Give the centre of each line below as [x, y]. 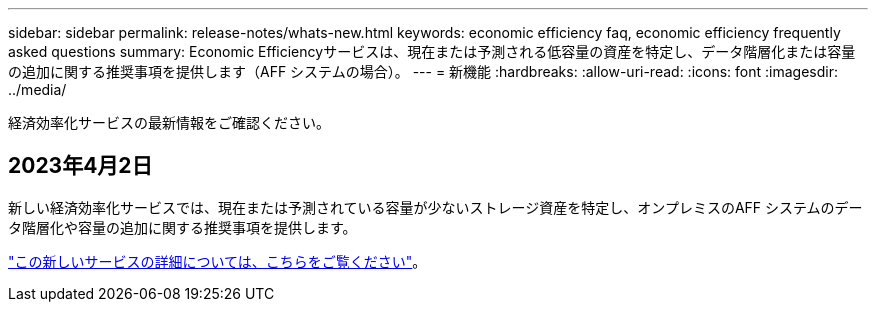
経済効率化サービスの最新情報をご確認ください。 [169, 122]
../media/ [37, 89]
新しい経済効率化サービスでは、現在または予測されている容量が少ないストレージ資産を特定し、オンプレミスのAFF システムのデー [435, 207]
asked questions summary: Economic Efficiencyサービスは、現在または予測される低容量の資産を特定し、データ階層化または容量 [432, 51]
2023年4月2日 [80, 166]
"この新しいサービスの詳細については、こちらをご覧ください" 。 [217, 261]
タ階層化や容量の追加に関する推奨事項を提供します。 [182, 227]
